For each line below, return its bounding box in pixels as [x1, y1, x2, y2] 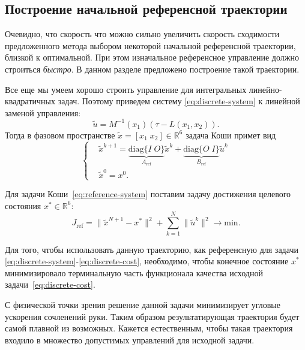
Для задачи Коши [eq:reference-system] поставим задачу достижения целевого [5, 188, 291, 200]
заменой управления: [5, 106, 81, 119]
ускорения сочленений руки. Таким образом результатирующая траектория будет [5, 310, 300, 322]
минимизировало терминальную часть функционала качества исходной [5, 266, 263, 279]
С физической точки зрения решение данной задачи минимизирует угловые [5, 298, 280, 310]
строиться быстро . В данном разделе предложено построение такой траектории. [5, 62, 300, 75]
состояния [5, 199, 41, 212]
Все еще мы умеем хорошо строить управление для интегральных [5, 83, 247, 95]
